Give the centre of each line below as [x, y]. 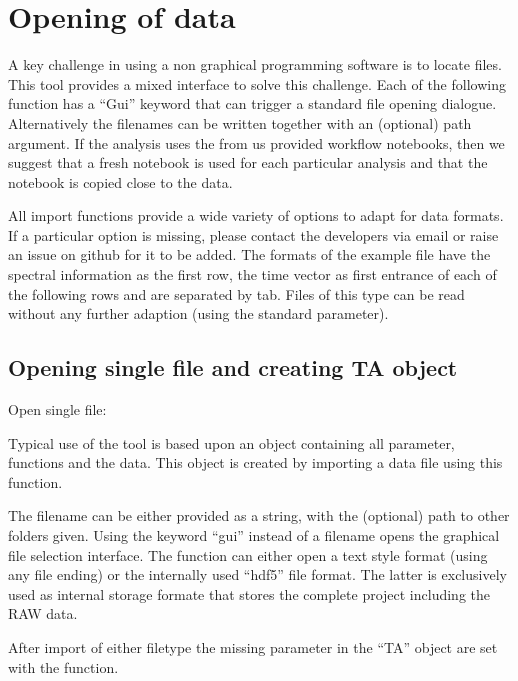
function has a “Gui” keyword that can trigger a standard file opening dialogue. [252, 103]
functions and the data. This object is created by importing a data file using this [255, 462]
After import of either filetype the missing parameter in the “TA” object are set [253, 646]
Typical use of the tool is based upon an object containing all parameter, [231, 442]
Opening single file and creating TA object [233, 367]
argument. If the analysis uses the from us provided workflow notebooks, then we [256, 142]
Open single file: [57, 409]
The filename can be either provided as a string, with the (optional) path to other [259, 515]
